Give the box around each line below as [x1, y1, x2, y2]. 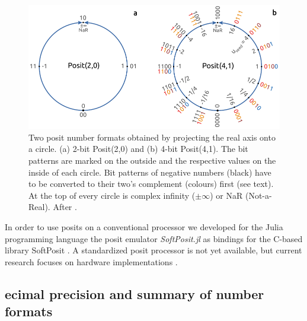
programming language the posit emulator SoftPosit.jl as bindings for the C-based [5, 232, 303, 244]
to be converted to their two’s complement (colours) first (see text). [28, 177, 274, 190]
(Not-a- [245, 189, 272, 201]
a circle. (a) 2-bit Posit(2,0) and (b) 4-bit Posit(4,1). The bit [28, 142, 248, 155]
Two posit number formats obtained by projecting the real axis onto [28, 131, 276, 143]
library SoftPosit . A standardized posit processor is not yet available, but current [5, 244, 302, 256]
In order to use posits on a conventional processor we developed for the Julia [5, 220, 283, 233]
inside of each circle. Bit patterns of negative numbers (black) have [28, 166, 271, 178]
